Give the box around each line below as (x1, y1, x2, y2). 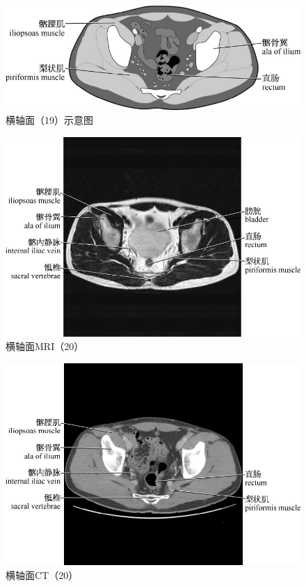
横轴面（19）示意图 (6, 112, 93, 127)
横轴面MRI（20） (6, 339, 84, 354)
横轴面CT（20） (6, 567, 79, 582)
